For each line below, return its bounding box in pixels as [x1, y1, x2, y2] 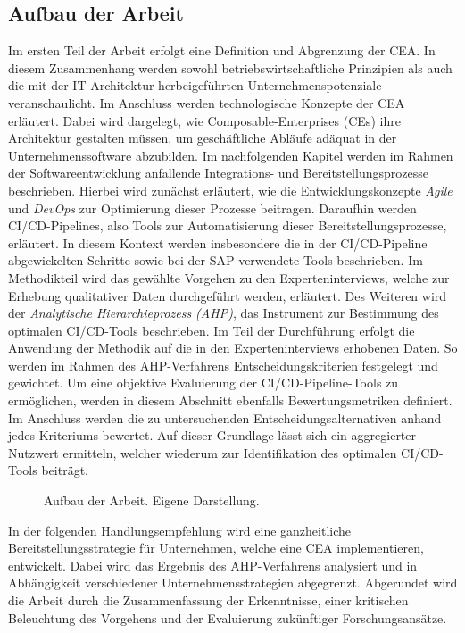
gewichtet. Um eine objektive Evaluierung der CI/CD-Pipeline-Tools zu [8, 373, 399, 392]
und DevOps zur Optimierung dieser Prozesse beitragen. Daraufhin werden [8, 198, 417, 217]
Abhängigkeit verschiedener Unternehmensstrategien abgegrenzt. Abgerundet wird [8, 573, 458, 592]
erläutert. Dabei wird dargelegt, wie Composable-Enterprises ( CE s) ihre [8, 111, 401, 129]
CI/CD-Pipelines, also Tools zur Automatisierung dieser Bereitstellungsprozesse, [8, 216, 447, 235]
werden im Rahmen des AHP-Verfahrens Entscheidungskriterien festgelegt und [8, 355, 438, 374]
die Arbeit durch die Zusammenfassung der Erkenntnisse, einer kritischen [8, 591, 409, 610]
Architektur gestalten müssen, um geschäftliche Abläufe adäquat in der [8, 129, 397, 147]
